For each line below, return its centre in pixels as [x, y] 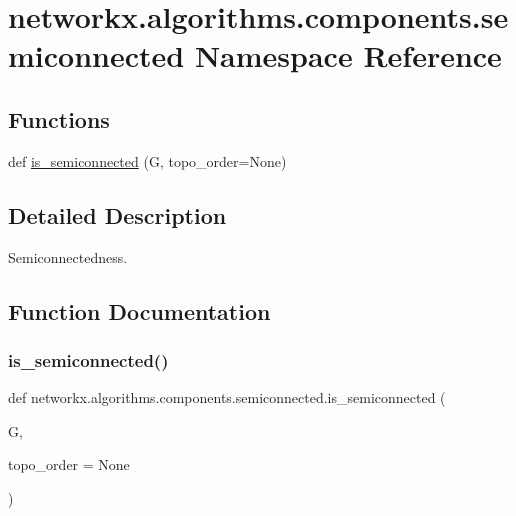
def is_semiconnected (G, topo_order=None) [147, 160]
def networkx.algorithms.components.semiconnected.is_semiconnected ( [227, 397]
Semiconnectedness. [68, 256]
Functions [59, 118]
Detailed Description [117, 214]
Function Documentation [139, 310]
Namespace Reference [348, 55]
